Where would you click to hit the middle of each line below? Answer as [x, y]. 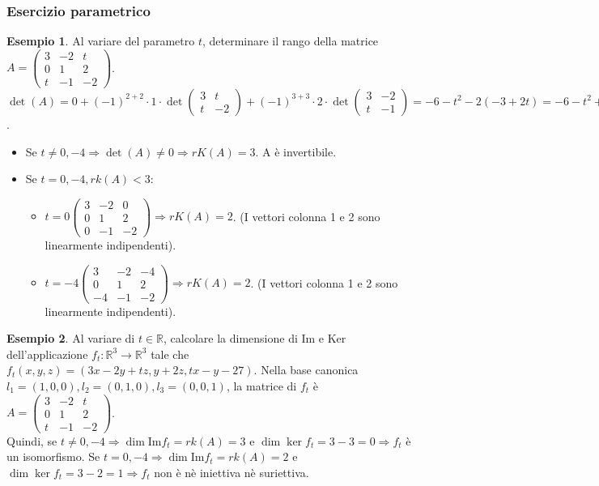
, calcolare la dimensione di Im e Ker [255, 338]
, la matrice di [261, 386]
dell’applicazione [47, 354]
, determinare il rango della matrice [290, 41]
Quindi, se [32, 440]
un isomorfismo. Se [53, 456]
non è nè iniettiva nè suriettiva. [232, 472]
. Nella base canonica [306, 370]
